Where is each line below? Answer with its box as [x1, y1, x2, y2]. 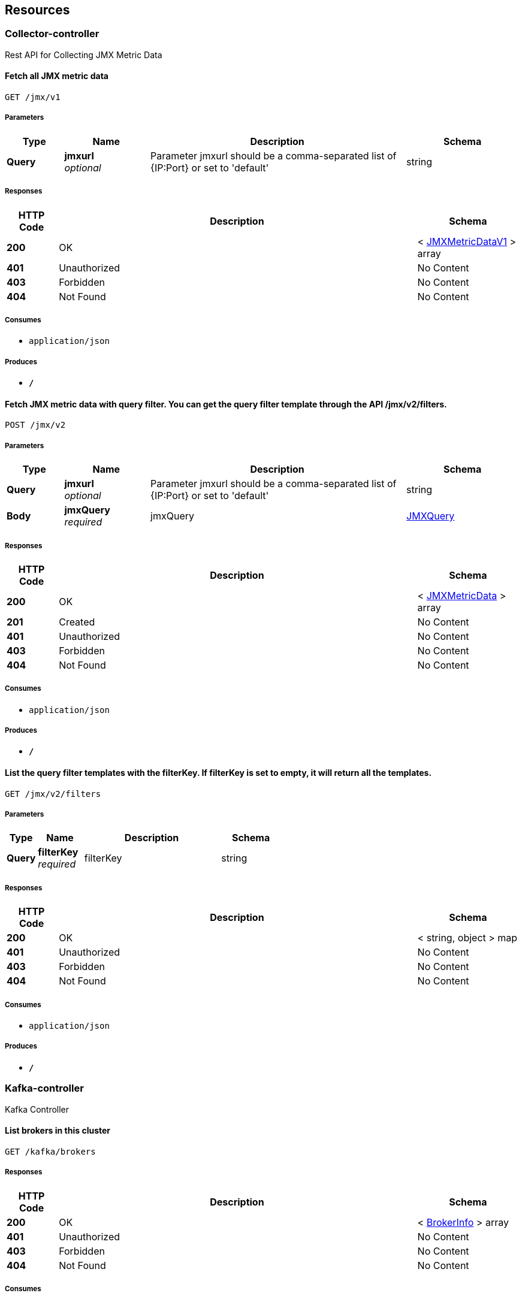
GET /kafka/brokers [5, 1146, 96, 1156]
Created [59, 615, 95, 628]
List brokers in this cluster [5, 1125, 111, 1136]
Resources [5, 2, 70, 17]
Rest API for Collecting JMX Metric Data [5, 49, 162, 60]
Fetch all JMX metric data [5, 71, 108, 81]
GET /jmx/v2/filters [5, 789, 101, 799]
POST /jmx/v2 [5, 420, 66, 430]
